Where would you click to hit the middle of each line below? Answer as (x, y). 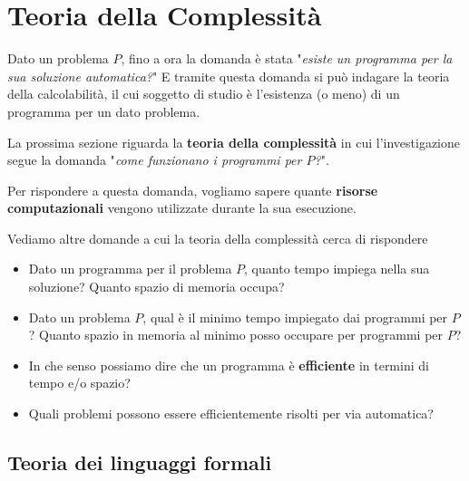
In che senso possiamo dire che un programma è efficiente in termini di (229, 365)
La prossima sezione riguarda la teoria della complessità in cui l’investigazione (234, 142)
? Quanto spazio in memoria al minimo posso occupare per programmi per (236, 335)
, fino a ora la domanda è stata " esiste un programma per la (287, 58)
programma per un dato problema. (104, 111)
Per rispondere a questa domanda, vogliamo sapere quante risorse (193, 190)
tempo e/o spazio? (79, 383)
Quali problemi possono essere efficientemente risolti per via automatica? (231, 414)
